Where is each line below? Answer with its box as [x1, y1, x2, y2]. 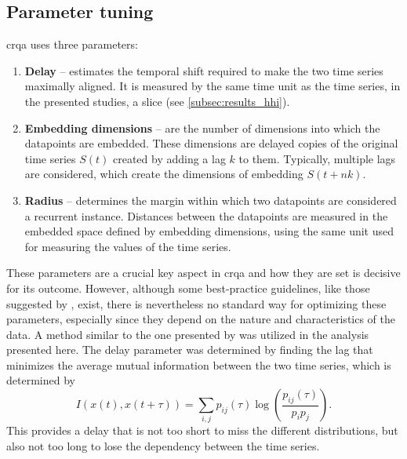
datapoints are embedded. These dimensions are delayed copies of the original [24, 135, 398, 151]
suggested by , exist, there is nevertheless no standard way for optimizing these [6, 295, 387, 311]
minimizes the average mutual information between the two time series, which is [6, 356, 391, 373]
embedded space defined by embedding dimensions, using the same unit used [24, 223, 394, 239]
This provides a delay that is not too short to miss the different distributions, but [6, 422, 398, 439]
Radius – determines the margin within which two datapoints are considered [24, 191, 397, 208]
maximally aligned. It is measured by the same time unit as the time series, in [24, 78, 401, 94]
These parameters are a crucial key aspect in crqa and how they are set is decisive [6, 264, 401, 281]
